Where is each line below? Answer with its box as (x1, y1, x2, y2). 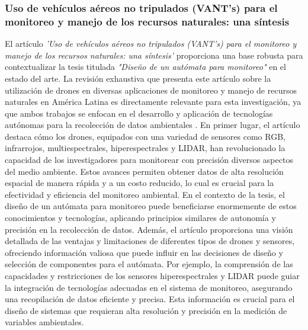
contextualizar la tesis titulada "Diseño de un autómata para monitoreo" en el (5, 60, 286, 73)
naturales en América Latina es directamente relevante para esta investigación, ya (5, 95, 301, 108)
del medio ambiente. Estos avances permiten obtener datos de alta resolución (5, 165, 284, 177)
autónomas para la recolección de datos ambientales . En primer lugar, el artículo (5, 118, 300, 131)
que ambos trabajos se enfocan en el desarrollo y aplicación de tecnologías (5, 107, 273, 119)
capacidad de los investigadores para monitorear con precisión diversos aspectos (5, 153, 293, 166)
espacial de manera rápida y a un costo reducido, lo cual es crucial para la (5, 177, 274, 189)
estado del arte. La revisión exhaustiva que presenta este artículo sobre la (5, 72, 271, 84)
